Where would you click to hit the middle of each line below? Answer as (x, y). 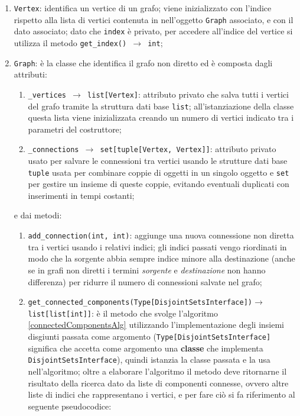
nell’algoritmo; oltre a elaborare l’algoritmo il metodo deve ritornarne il (157, 371)
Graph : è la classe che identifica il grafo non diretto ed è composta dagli (143, 62)
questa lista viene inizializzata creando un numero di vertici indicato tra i (161, 117)
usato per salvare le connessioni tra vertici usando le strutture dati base (158, 161)
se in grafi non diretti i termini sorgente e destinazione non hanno (147, 270)
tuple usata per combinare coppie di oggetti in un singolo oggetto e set (159, 172)
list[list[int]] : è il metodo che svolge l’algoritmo (123, 313)
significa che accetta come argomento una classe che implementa (146, 348)
